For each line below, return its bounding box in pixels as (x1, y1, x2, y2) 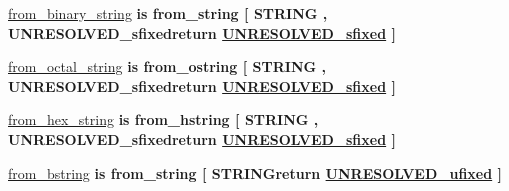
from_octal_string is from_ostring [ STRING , (8, 56, 326, 77)
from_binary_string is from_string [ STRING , (8, 3, 328, 23)
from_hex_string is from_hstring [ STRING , (8, 109, 319, 130)
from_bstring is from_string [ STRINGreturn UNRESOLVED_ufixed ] (8, 162, 503, 183)
